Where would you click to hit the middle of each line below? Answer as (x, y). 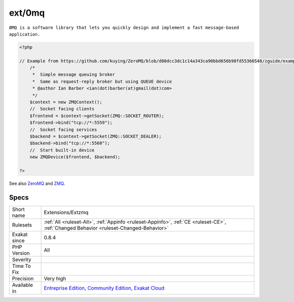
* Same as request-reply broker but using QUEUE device (102, 81)
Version (21, 253)
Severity (22, 259)
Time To (22, 266)
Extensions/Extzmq (66, 212)
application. (25, 34)
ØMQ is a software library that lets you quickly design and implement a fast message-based (124, 27)
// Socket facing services (63, 129)
